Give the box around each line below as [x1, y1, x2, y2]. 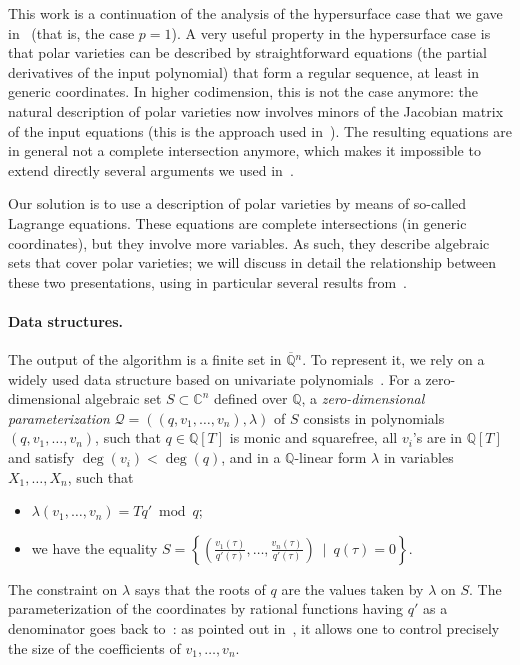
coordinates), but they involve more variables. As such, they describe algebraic [8, 232, 490, 253]
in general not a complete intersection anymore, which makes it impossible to [8, 140, 481, 161]
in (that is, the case [8, 22, 135, 43]
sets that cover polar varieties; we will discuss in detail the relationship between [8, 252, 496, 273]
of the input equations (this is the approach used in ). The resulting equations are [8, 120, 512, 141]
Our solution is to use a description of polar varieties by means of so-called [8, 193, 467, 214]
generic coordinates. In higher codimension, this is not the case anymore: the [8, 81, 478, 102]
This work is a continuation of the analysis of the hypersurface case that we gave [8, 3, 503, 23]
